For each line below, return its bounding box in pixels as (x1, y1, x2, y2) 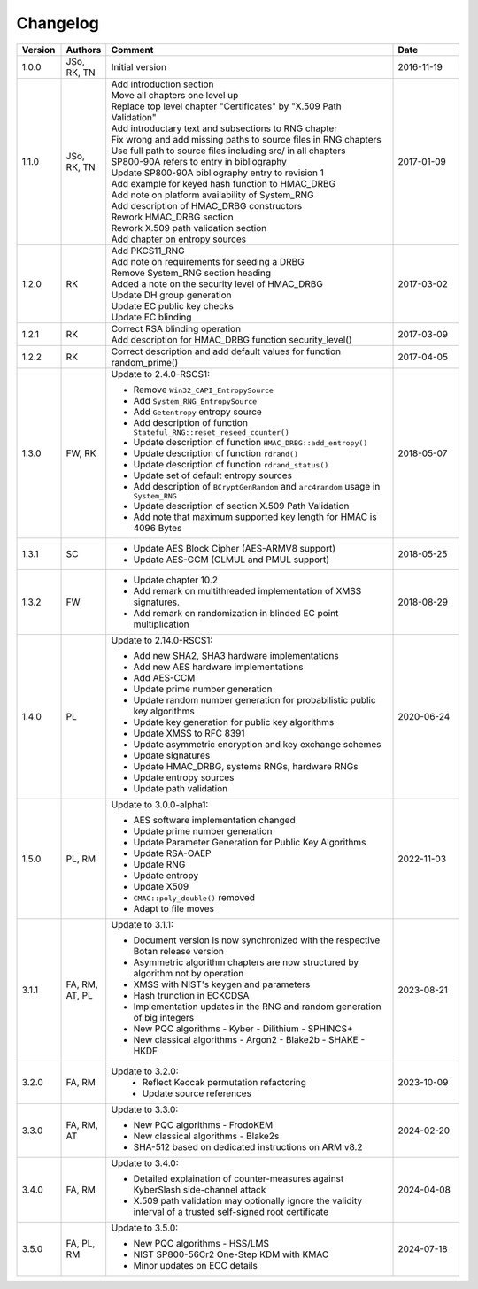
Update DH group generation (111, 289, 232, 301)
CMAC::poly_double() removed (133, 891, 256, 903)
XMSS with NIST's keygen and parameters (133, 978, 311, 991)
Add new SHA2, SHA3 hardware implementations (133, 649, 340, 661)
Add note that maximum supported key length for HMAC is (133, 510, 377, 522)
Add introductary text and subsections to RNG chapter (111, 122, 338, 135)
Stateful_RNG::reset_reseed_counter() (133, 428, 289, 437)
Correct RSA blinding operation (111, 322, 242, 335)
